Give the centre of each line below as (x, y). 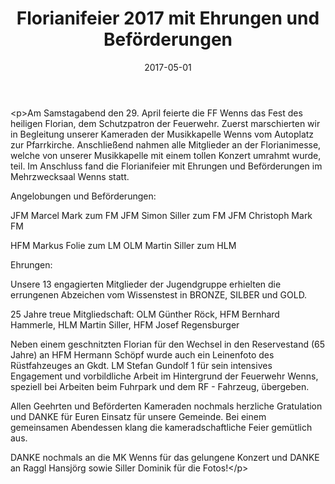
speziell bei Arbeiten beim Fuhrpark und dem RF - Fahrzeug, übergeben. (160, 386)
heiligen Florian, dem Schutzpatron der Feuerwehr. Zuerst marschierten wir (165, 123)
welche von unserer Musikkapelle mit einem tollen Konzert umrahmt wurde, (166, 155)
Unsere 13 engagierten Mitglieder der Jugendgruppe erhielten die (146, 284)
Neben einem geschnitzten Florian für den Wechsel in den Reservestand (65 (168, 344)
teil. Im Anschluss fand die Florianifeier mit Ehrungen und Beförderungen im (166, 166)
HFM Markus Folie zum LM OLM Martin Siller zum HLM (123, 245)
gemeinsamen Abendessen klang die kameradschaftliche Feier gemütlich (161, 427)
